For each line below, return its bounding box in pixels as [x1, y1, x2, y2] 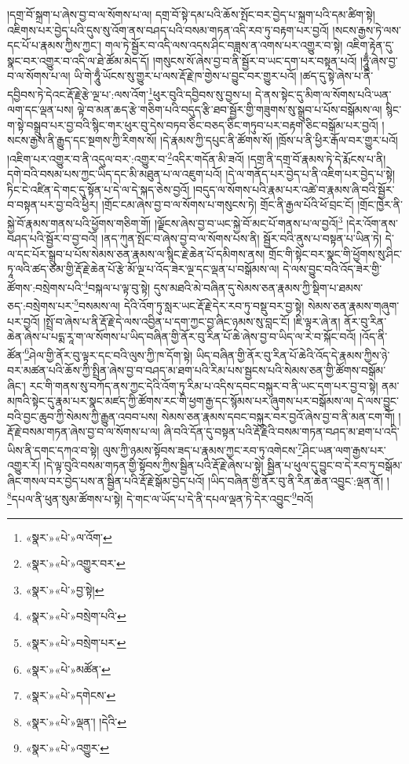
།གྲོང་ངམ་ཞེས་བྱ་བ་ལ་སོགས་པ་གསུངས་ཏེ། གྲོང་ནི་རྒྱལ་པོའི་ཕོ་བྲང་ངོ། [101, 196, 354, 213]
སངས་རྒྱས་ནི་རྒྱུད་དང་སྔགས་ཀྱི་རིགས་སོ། [7, 132, 157, 148]
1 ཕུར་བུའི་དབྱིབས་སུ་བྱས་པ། [148, 83, 252, 102]
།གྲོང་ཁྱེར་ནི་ [357, 196, 403, 213]
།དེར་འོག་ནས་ [346, 214, 399, 231]
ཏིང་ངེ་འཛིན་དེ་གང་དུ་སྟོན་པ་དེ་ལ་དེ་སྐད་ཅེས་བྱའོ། [7, 181, 190, 197]
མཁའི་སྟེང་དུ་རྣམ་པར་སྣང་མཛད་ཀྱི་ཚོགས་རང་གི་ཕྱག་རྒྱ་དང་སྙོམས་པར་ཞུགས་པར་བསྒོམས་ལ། [7, 393, 354, 409]
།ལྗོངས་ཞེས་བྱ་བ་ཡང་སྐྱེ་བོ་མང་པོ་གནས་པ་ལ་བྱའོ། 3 [154, 213, 343, 231]
